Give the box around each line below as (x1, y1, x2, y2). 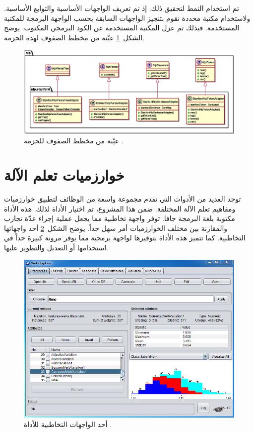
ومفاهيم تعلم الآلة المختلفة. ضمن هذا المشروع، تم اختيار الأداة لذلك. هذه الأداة (4, 203, 236, 214)
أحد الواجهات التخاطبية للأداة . (24, 419, 112, 430)
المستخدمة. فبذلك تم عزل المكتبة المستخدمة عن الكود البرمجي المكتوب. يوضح (4, 22, 240, 33)
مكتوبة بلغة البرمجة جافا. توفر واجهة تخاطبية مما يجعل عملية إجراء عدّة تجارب (4, 213, 235, 223)
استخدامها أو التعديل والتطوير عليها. (4, 242, 108, 252)
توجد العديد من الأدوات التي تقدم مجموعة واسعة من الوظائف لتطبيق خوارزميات (4, 194, 241, 204)
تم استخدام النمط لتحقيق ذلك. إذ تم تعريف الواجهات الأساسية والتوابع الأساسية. (4, 3, 239, 13)
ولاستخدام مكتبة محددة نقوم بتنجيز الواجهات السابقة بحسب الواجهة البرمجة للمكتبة (4, 12, 251, 23)
